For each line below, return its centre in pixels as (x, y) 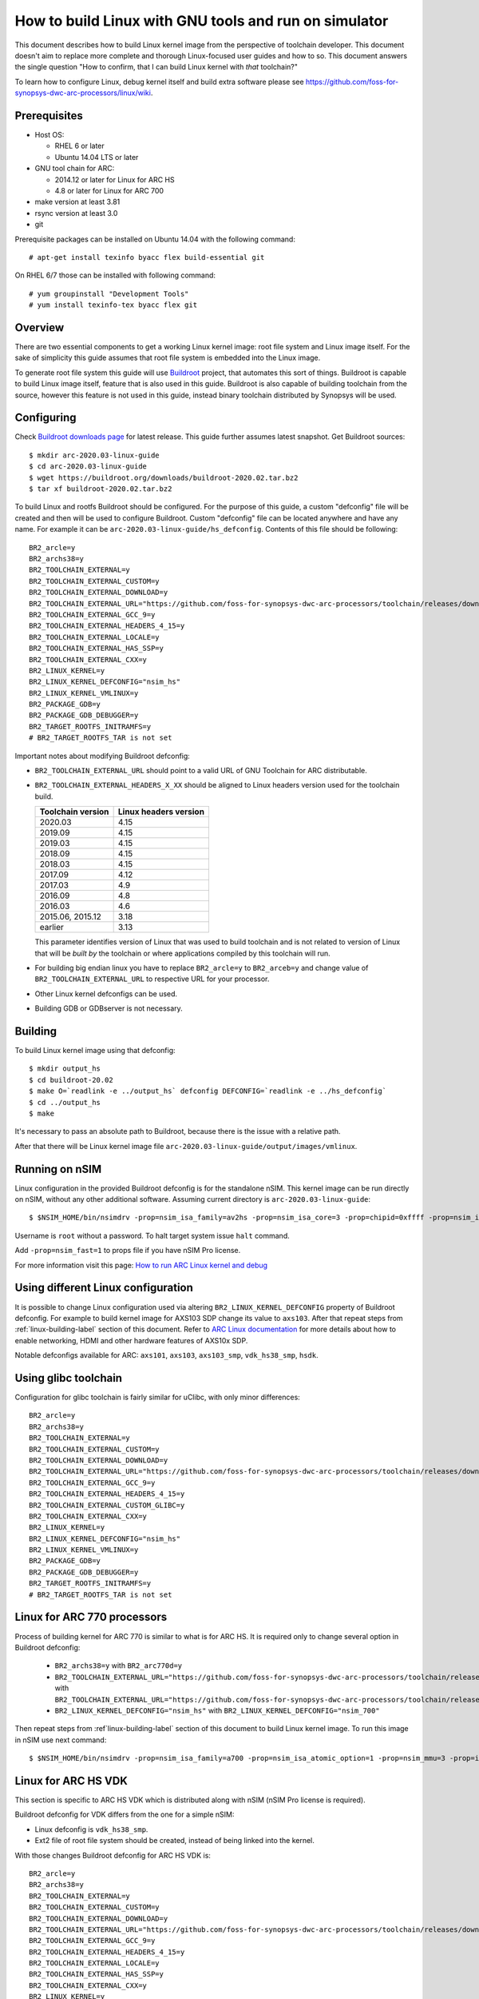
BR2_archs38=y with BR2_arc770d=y (119, 1666)
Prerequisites (49, 116)
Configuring (46, 418)
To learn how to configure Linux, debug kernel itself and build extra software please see (159, 82)
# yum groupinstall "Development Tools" (109, 293)
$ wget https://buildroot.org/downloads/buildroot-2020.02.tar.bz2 (164, 477)
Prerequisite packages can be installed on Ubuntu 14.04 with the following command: (155, 239)
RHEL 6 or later (80, 146)
